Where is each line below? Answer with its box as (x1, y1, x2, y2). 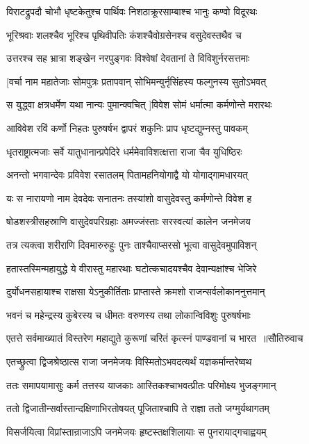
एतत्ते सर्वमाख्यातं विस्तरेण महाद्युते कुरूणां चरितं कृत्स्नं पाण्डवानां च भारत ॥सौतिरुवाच (6, 331, 303, 345)
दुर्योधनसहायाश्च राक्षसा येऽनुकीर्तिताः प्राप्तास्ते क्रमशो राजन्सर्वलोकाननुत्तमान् (6, 284, 265, 299)
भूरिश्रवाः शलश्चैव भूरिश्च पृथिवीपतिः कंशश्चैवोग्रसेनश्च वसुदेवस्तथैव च (6, 27, 242, 42)
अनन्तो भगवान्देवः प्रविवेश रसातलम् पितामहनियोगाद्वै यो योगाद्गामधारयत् (6, 167, 248, 182)
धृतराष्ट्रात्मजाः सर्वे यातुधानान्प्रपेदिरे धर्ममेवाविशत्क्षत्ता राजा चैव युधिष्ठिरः (6, 144, 242, 158)
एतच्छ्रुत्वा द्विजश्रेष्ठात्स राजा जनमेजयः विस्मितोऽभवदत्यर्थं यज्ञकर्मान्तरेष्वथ (6, 354, 252, 368)
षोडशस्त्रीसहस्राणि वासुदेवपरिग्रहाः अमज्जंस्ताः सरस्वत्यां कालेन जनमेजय (6, 214, 251, 229)
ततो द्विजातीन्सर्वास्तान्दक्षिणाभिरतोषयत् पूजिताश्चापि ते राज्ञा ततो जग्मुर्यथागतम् (6, 401, 269, 416)
